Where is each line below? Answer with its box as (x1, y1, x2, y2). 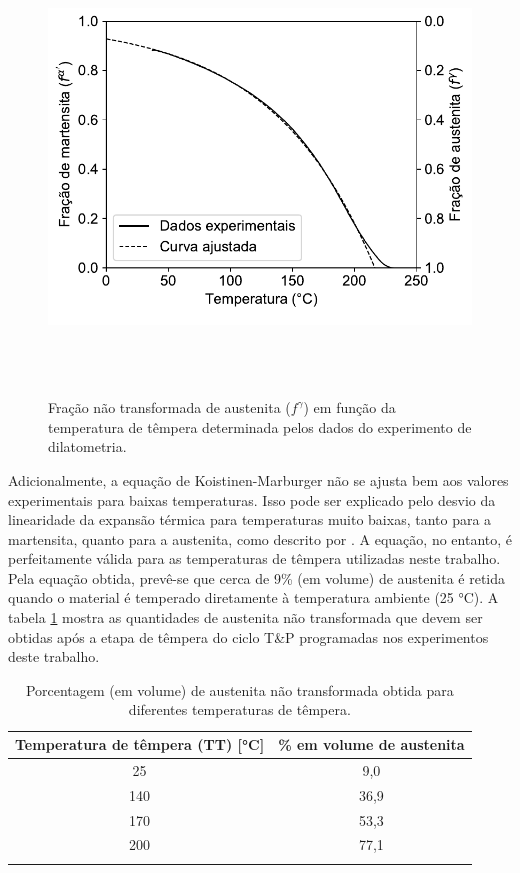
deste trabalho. (8, 646, 100, 667)
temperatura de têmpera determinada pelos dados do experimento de (48, 416, 472, 437)
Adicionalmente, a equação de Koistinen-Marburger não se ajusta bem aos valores (8, 469, 509, 490)
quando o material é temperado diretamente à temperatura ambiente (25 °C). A (8, 587, 499, 608)
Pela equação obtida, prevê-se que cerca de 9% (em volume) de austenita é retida (8, 567, 505, 588)
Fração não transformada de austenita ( (48, 397, 291, 418)
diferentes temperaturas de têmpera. (128, 699, 351, 720)
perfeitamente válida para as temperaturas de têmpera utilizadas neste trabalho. (8, 548, 501, 569)
